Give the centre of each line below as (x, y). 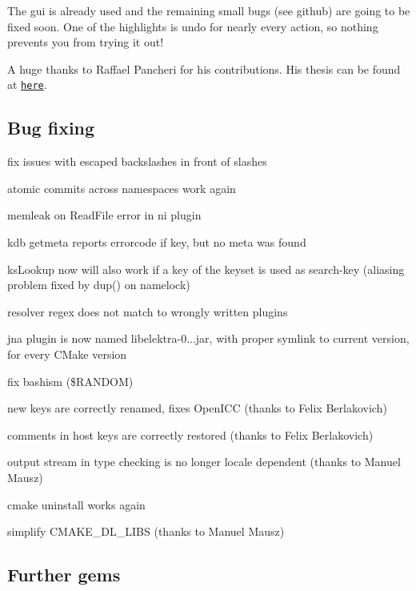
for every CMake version (67, 354)
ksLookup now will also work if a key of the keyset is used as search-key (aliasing (206, 269)
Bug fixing (51, 128)
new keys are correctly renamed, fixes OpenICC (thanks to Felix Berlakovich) (197, 408)
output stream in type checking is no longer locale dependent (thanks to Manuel (204, 462)
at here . (27, 84)
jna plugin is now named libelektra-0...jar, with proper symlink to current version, (208, 338)
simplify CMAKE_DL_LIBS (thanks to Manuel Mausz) (146, 531)
